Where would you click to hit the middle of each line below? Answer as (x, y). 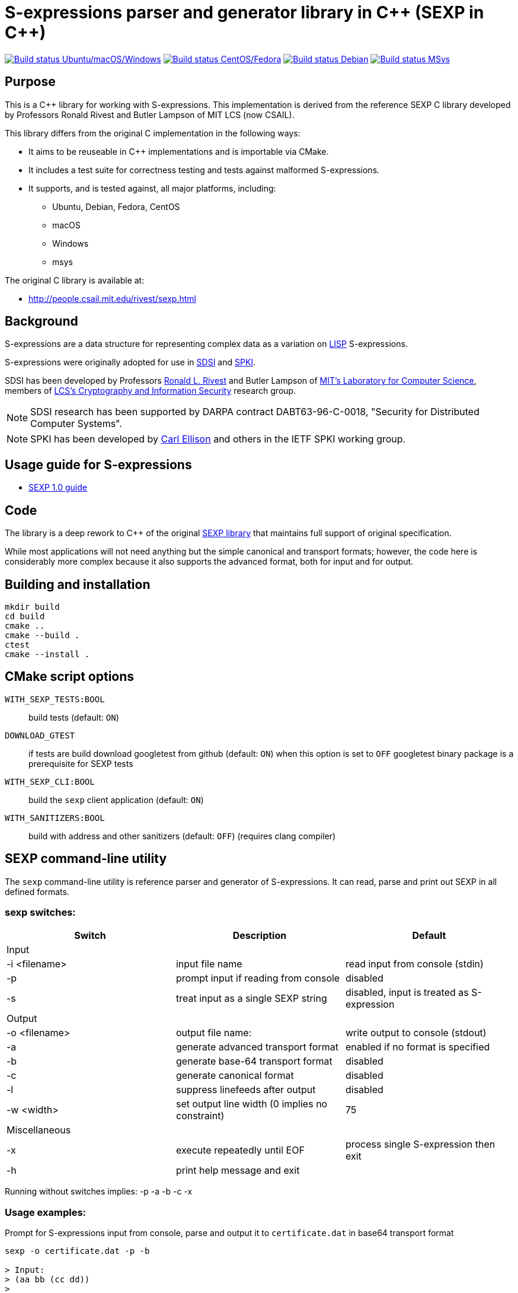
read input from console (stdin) (414, 964)
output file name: (214, 1033)
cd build (25, 616)
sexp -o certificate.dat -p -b (77, 1251)
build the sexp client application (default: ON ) (116, 800)
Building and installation (78, 584)
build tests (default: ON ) (74, 717)
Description (260, 936)
